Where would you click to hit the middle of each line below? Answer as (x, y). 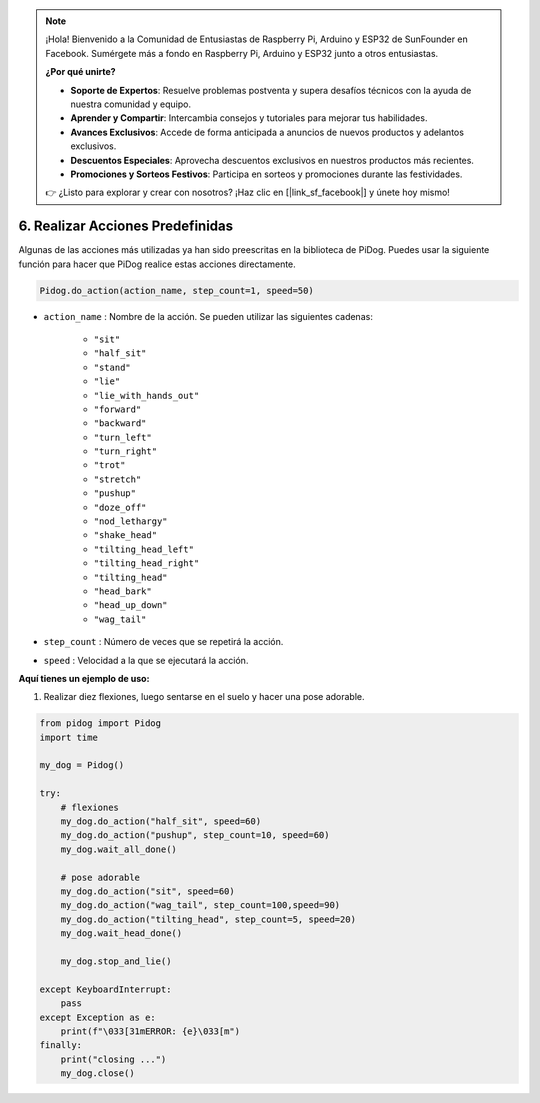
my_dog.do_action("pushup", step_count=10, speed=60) (195, 835)
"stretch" (117, 479)
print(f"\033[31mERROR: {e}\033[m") (150, 1031)
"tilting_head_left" (144, 549)
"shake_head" (125, 535)
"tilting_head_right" (146, 563)
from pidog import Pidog (100, 723)
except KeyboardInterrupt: (105, 989)
